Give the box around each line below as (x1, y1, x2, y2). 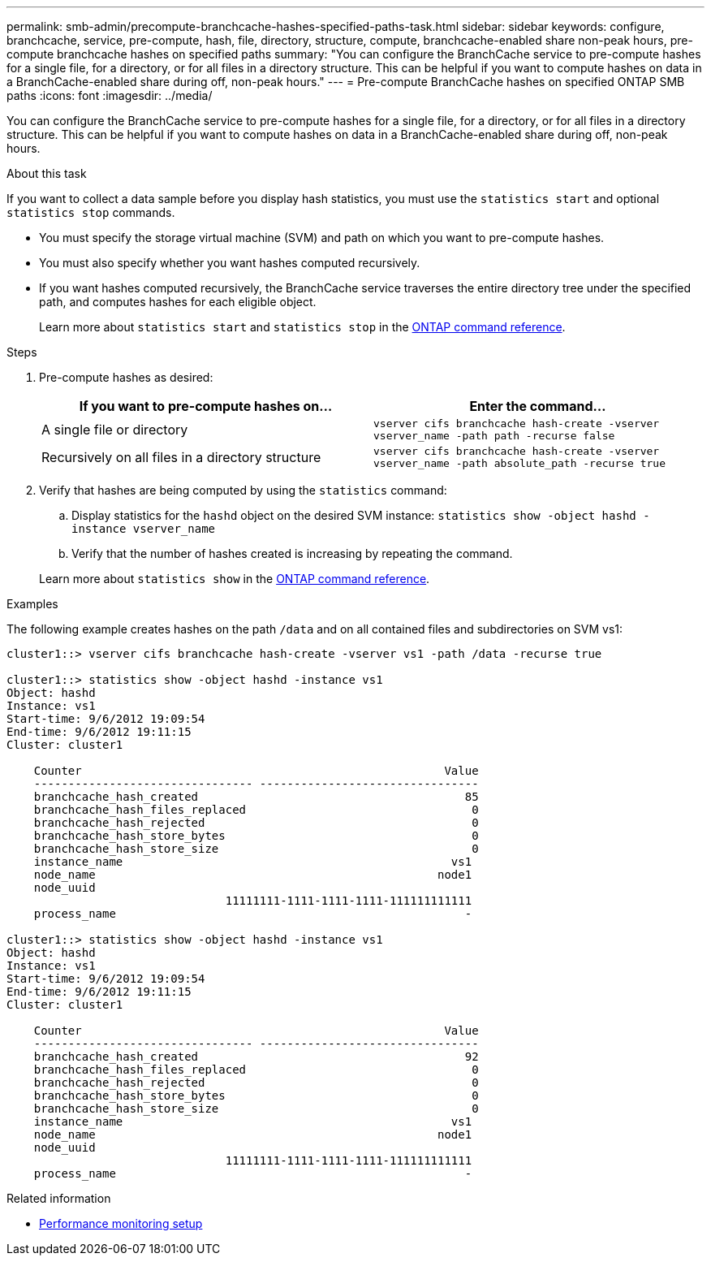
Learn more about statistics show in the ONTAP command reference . (39, 572, 430, 586)
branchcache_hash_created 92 (33, 1050, 479, 1063)
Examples (6, 597, 58, 611)
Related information (6, 1191, 111, 1205)
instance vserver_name (71, 522, 216, 535)
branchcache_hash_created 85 (33, 790, 479, 803)
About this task (6, 166, 87, 180)
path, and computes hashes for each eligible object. (39, 295, 317, 309)
